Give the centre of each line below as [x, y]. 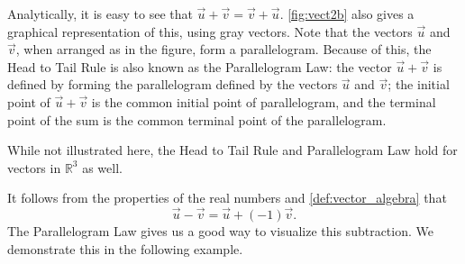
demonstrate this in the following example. [125, 248]
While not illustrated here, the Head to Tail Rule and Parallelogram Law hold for [232, 150]
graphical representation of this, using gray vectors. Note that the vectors [210, 31]
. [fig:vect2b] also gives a [347, 14]
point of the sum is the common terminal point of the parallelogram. [197, 119]
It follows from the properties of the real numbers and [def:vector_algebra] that [227, 198]
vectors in [34, 167]
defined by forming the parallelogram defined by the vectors [173, 84]
